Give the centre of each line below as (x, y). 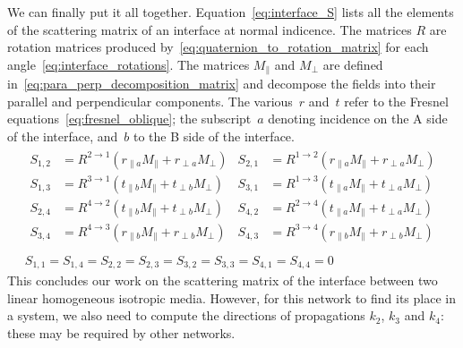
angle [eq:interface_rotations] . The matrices (129, 64)
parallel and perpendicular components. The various (150, 101)
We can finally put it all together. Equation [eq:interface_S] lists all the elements (231, 12)
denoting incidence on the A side (358, 119)
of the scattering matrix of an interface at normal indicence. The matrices (210, 29)
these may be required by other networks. (121, 333)
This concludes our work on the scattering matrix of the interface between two (223, 280)
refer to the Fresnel (396, 101)
